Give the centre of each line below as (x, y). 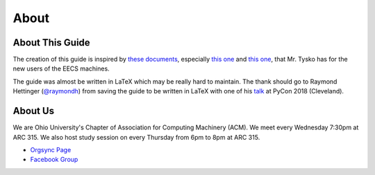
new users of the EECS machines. (61, 68)
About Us (34, 111)
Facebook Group (54, 160)
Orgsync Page (51, 149)
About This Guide (51, 43)
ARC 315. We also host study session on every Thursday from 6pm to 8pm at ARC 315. (136, 137)
